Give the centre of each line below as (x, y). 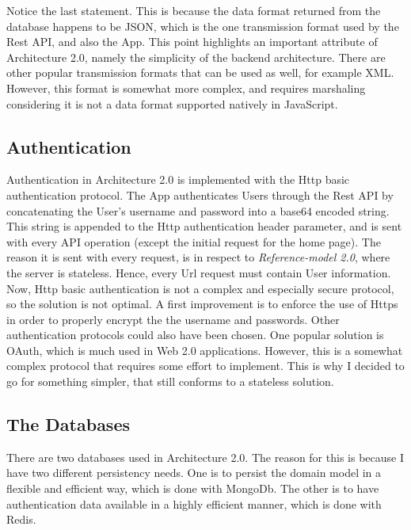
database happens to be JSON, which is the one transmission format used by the (203, 26)
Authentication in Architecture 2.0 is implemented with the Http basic (178, 179)
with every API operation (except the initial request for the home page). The (194, 241)
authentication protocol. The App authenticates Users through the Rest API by (200, 194)
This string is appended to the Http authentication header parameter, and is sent (204, 226)
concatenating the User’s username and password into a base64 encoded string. (198, 210)
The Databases (68, 424)
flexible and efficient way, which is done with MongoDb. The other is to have (193, 488)
